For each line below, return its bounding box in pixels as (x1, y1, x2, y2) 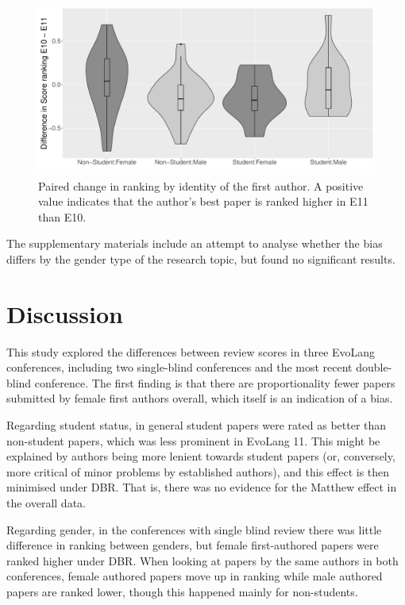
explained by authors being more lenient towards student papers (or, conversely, (6, 448, 395, 464)
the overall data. (6, 495, 86, 511)
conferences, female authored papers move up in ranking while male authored (6, 568, 383, 584)
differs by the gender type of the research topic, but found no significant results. (6, 250, 395, 267)
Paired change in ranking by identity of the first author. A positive (38, 177, 364, 194)
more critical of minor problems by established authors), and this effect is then (6, 463, 390, 480)
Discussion (6, 297, 123, 329)
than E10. (38, 208, 87, 225)
